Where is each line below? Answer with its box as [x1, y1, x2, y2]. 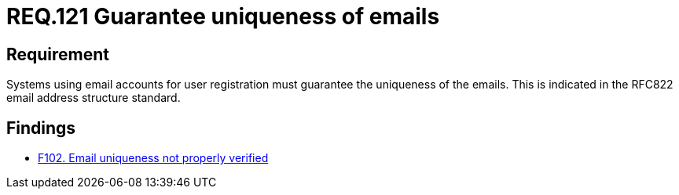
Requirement [6, 44, 110, 64]
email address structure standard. [6, 91, 181, 105]
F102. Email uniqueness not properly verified [38, 151, 269, 165]
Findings [6, 117, 76, 138]
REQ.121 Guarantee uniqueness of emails [6, 3, 440, 30]
